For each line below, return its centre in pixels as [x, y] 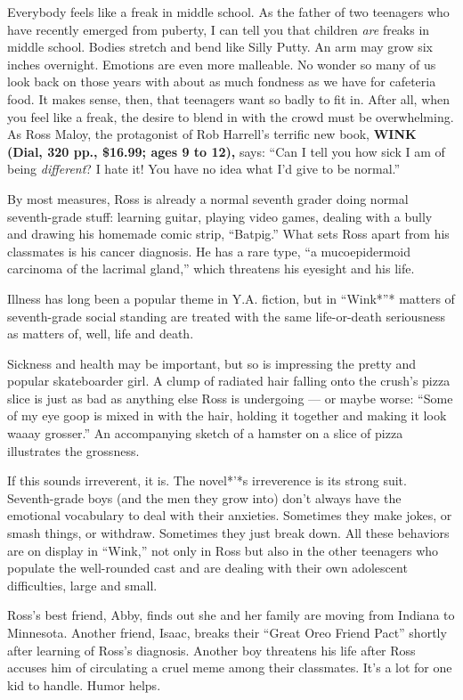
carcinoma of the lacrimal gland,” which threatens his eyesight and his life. [211, 269]
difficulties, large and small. [82, 585]
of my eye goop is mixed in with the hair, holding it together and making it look [227, 415]
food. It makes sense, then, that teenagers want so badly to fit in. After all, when [229, 98]
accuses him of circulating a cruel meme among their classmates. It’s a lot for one [230, 667]
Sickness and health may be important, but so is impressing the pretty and [212, 363]
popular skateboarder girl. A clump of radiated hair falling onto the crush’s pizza [229, 381]
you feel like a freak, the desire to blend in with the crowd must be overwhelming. [231, 116]
